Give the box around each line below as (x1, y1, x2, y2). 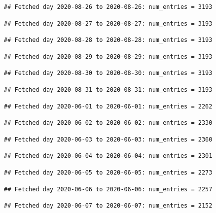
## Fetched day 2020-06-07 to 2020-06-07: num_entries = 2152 (4, 202, 213, 210)
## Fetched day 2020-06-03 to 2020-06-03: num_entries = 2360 (4, 136, 213, 143)
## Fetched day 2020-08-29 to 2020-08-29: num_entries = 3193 (4, 53, 213, 60)
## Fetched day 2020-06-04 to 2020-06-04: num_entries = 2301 (4, 152, 213, 160)
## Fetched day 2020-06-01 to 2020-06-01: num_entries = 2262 (4, 103, 213, 110)
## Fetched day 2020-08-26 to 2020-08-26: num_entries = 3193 (4, 3, 213, 10)
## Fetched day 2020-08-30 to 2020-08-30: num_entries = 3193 (4, 70, 213, 77)
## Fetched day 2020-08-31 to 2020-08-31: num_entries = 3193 (4, 86, 213, 93)
